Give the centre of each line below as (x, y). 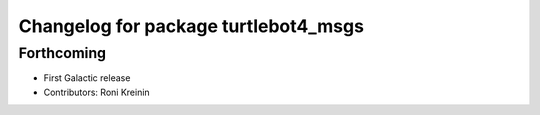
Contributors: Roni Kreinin (96, 92)
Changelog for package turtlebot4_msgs (191, 26)
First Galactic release (87, 78)
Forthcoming (62, 53)
